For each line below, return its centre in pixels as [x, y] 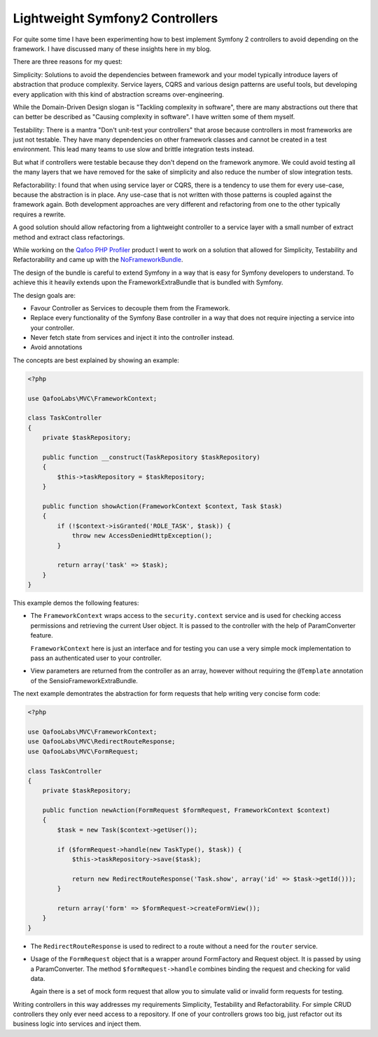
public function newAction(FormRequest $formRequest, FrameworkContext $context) [186, 810]
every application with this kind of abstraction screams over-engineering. [118, 94]
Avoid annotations [56, 348]
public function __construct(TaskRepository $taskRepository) [151, 457]
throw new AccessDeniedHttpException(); [142, 536]
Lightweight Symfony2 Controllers [115, 18]
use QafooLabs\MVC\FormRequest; [83, 751]
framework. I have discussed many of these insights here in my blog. [112, 48]
